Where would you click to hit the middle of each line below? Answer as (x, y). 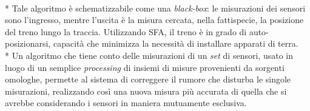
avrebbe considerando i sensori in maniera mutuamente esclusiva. (126, 103)
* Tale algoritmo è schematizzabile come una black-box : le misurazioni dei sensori (155, 8)
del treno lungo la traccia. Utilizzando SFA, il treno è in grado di (126, 31)
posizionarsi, (28, 43)
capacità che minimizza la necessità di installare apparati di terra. (176, 43)
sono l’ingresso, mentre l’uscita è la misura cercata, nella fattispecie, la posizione (154, 20)
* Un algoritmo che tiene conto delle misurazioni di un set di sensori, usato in (149, 55)
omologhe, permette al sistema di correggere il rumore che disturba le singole (148, 79)
